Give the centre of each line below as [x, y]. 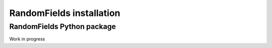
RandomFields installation [65, 13]
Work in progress [27, 39]
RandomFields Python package [62, 26]
